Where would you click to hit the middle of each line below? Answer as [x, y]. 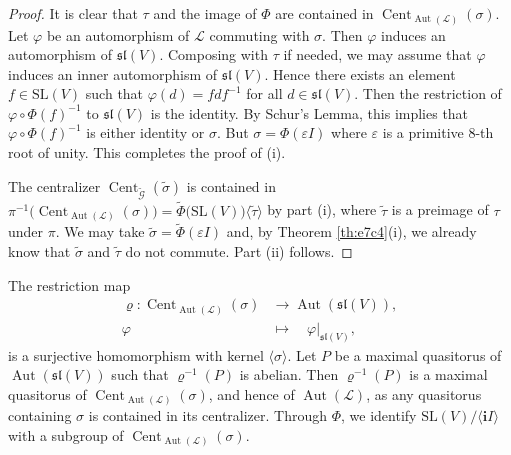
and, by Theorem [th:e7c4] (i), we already [351, 231]
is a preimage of [440, 209]
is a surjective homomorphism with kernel [136, 354]
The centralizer [54, 185]
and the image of [205, 13]
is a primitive [423, 132]
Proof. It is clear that [73, 13]
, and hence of [251, 393]
